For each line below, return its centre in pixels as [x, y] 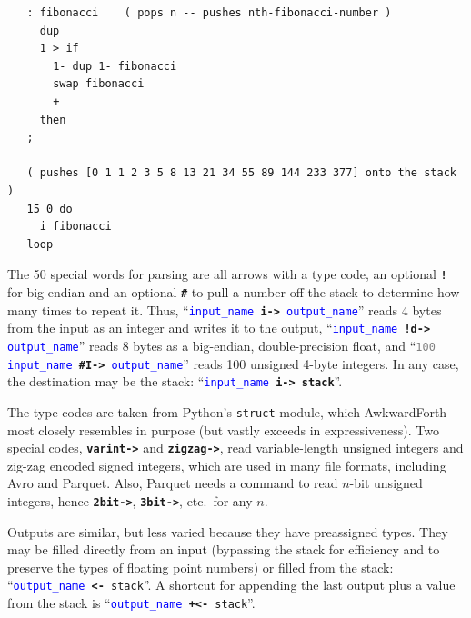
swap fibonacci [99, 84]
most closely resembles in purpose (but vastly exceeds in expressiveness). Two [223, 429]
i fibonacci [75, 227]
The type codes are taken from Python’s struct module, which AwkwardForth [227, 411]
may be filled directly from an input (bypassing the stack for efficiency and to [224, 549]
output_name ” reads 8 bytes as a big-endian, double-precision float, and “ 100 [221, 345]
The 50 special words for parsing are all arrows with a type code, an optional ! [227, 274]
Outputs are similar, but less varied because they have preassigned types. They [228, 531]
